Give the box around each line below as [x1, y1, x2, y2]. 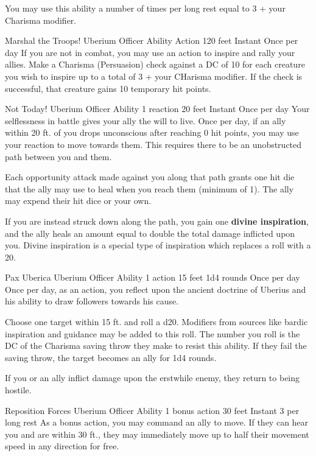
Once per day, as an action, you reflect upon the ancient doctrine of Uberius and [5, 282, 306, 295]
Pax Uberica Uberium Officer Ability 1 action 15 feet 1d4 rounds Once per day [5, 271, 300, 284]
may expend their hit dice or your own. [5, 194, 152, 207]
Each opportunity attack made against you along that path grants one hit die [5, 170, 295, 183]
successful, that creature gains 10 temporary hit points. [5, 82, 211, 94]
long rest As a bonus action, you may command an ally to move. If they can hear [5, 416, 309, 429]
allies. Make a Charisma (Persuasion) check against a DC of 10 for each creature [5, 58, 305, 71]
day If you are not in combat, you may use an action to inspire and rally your [5, 46, 295, 58]
